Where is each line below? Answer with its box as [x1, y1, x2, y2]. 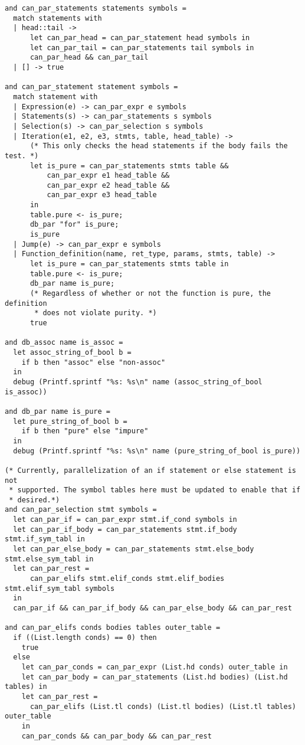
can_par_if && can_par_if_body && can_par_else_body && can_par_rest [13, 604, 292, 613]
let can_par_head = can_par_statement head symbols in [29, 33, 250, 42]
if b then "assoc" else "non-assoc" [21, 358, 166, 367]
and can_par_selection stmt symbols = [5, 505, 157, 514]
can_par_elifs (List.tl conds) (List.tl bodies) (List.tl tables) [29, 702, 296, 711]
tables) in [5, 682, 47, 691]
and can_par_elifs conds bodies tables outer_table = [5, 623, 221, 632]
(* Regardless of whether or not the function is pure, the [29, 289, 271, 298]
